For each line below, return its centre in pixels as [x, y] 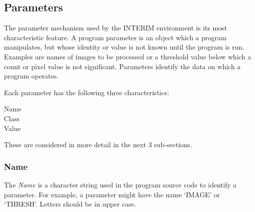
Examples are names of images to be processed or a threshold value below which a [127, 56]
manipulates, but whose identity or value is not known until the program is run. [124, 47]
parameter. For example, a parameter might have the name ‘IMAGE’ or [112, 194]
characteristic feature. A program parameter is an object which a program [115, 37]
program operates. [31, 76]
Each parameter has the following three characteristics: [87, 92]
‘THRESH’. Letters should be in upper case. [70, 204]
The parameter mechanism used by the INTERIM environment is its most [116, 28]
